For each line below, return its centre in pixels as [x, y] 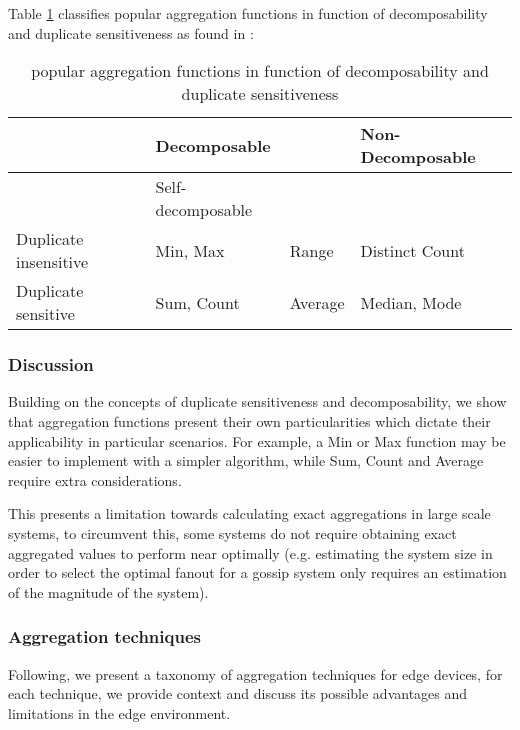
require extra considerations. [95, 479]
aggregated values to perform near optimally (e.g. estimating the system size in [250, 552]
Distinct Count [412, 250]
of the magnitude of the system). [108, 591]
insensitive [52, 262]
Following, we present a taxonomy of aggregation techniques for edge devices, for [255, 673]
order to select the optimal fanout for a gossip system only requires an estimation [257, 572]
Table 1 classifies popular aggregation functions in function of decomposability [248, 13]
